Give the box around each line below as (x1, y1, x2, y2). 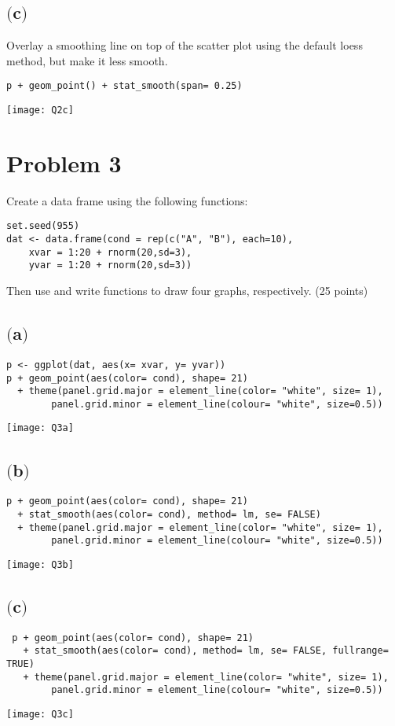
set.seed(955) (6, 220, 80, 232)
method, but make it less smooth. (6, 52, 168, 68)
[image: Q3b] (6, 558, 74, 570)
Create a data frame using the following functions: (6, 192, 248, 208)
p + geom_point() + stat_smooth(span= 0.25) (6, 80, 243, 92)
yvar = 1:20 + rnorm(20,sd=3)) (28, 260, 192, 271)
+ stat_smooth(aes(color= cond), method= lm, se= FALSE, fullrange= (23, 645, 389, 657)
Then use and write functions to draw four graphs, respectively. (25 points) (6, 282, 368, 299)
